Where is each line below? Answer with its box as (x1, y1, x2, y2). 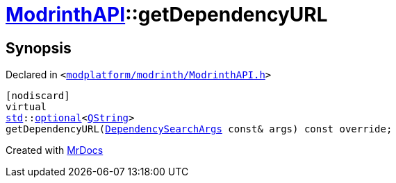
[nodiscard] (6, 90, 70, 102)
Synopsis (6, 39, 72, 57)
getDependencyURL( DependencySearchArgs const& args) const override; (6, 123, 393, 135)
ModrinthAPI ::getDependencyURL (6, 3, 328, 26)
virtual (6, 101, 47, 113)
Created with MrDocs (6, 144, 104, 157)
